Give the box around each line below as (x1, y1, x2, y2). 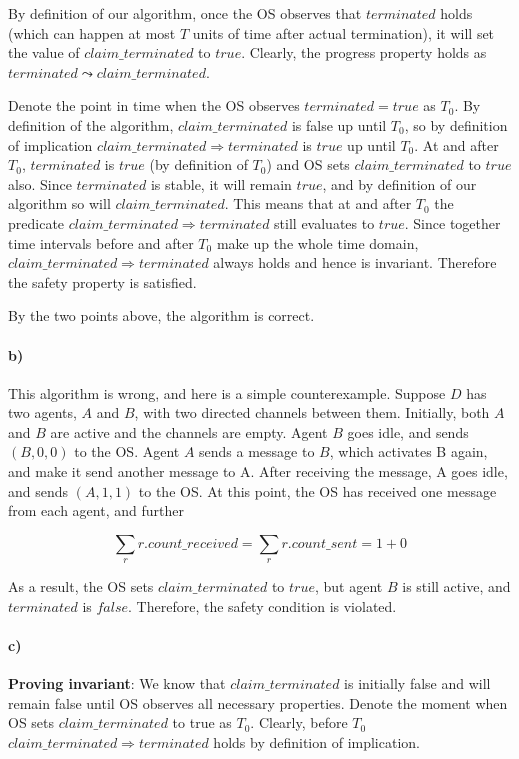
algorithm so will (8, 193, 111, 214)
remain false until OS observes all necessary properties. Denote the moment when (8, 692, 508, 713)
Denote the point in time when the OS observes (8, 95, 300, 116)
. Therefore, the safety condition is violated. (128, 595, 397, 616)
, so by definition (404, 114, 508, 135)
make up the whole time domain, (216, 232, 419, 253)
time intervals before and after (8, 232, 194, 253)
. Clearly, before (250, 712, 348, 733)
